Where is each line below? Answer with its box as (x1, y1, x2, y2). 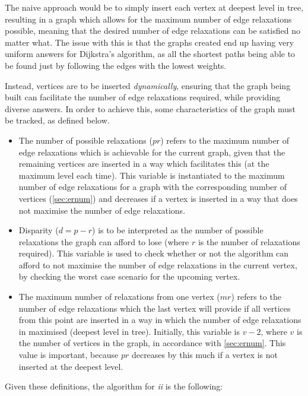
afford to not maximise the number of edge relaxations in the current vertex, (18, 258, 297, 271)
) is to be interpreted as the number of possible (92, 224, 263, 236)
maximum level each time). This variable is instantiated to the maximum (18, 169, 285, 181)
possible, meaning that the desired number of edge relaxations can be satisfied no (5, 24, 300, 37)
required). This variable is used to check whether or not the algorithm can (18, 247, 289, 259)
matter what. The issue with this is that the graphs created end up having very (5, 36, 294, 48)
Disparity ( (18, 224, 59, 236)
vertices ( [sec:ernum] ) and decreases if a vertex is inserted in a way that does (18, 192, 298, 204)
